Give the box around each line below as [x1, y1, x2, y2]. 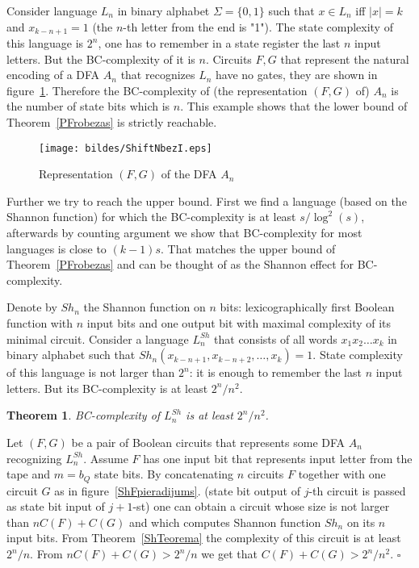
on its [346, 513, 375, 530]
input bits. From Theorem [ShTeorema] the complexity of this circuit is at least [6, 529, 401, 546]
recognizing [6, 449, 62, 466]
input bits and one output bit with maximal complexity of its [86, 315, 392, 332]
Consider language [6, 2, 98, 19]
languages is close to [6, 240, 107, 257]
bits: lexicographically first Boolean [220, 299, 395, 315]
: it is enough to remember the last [189, 364, 362, 381]
